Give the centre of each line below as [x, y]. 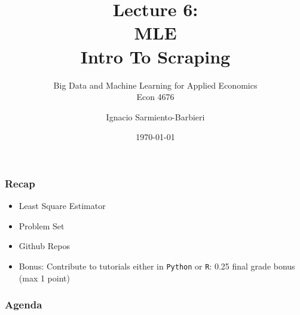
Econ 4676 [155, 97]
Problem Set [42, 225]
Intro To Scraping [155, 56]
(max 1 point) [44, 278]
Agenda [24, 305]
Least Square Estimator [62, 206]
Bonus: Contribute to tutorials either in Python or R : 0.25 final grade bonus [157, 266]
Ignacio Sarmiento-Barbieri [155, 116]
